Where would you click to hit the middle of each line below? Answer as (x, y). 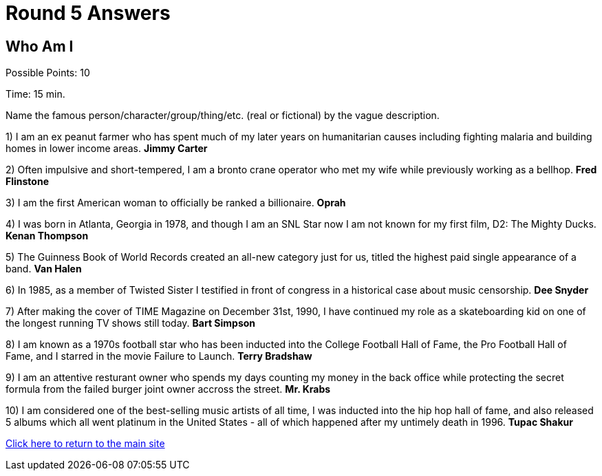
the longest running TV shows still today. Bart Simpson (131, 323)
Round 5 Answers (88, 13)
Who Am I (40, 46)
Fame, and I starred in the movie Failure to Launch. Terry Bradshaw (159, 356)
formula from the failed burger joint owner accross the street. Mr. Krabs (168, 389)
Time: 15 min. (35, 94)
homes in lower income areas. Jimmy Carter (107, 149)
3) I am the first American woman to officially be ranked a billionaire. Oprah (176, 203)
